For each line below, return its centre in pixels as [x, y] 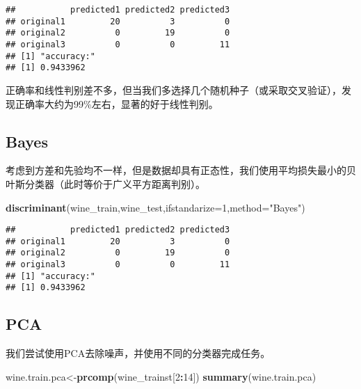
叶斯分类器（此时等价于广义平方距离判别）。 [105, 183]
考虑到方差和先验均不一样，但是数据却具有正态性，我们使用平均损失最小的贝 [181, 170]
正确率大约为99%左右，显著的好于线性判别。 [117, 103]
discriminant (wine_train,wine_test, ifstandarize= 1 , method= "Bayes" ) [155, 207]
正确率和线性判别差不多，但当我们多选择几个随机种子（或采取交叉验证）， [174, 89]
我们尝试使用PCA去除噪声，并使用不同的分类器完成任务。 [138, 353]
